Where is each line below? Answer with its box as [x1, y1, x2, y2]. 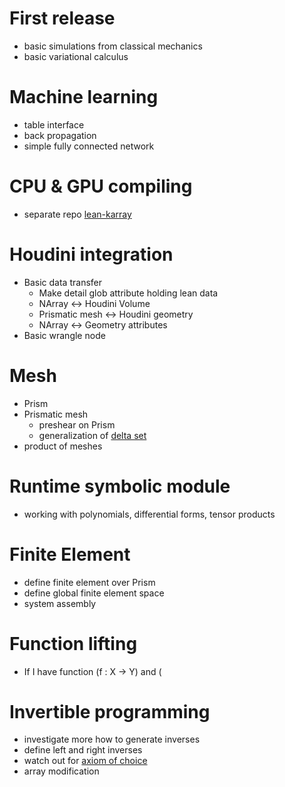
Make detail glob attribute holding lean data [38, 287, 219, 299]
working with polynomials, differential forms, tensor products [23, 508, 276, 520]
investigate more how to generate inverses [23, 733, 201, 746]
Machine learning [9, 86, 159, 109]
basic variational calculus [23, 50, 129, 62]
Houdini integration [9, 243, 174, 266]
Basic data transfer [23, 276, 102, 288]
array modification [23, 765, 100, 777]
